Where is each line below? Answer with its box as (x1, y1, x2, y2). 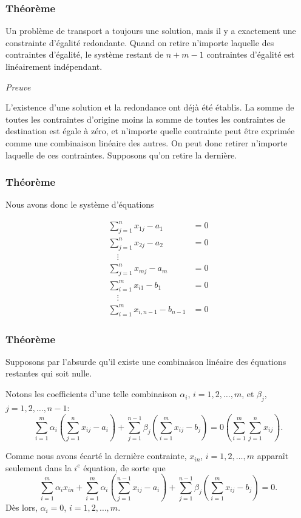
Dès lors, (5, 501, 38, 514)
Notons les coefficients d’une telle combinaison (5, 387, 177, 400)
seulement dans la (5, 461, 72, 474)
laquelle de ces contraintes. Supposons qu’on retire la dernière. (5, 148, 237, 161)
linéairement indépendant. (5, 60, 103, 72)
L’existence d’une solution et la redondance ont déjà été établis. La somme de (5, 101, 294, 114)
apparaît (257, 449, 289, 462)
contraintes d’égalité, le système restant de (5, 48, 164, 61)
